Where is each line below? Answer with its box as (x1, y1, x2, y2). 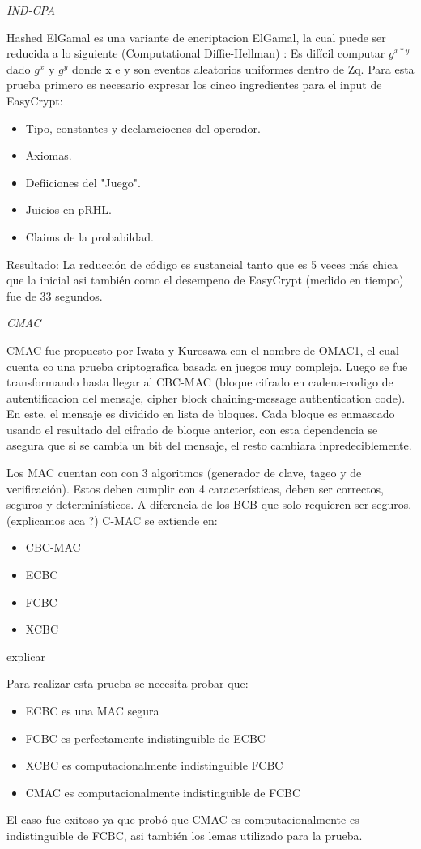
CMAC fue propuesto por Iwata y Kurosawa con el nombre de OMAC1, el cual (6, 341, 399, 358)
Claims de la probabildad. (25, 228, 154, 245)
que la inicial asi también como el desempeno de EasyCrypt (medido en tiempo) (6, 271, 404, 288)
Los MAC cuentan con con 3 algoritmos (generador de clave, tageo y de (6, 464, 362, 481)
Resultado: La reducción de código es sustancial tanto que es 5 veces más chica (6, 255, 398, 272)
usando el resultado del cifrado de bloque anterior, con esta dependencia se (6, 420, 378, 437)
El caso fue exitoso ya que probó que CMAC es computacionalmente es (6, 811, 359, 828)
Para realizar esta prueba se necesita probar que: (6, 675, 249, 692)
